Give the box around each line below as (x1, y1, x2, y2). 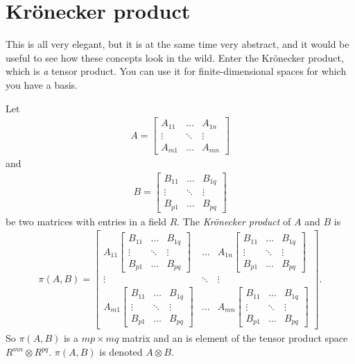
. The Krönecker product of (177, 214, 291, 228)
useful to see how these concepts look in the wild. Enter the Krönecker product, (6, 50, 344, 64)
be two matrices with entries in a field (6, 214, 166, 228)
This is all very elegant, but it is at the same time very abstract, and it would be (6, 37, 349, 51)
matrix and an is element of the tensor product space (121, 331, 348, 345)
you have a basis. (6, 77, 78, 92)
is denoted (99, 345, 143, 359)
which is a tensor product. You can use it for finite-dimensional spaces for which (6, 64, 347, 78)
